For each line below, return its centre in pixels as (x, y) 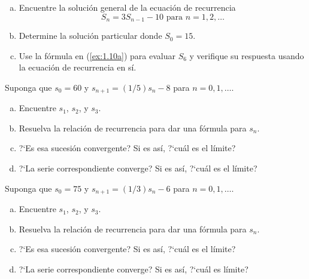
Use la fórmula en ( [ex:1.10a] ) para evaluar (97, 55)
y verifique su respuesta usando (247, 55)
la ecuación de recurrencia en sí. (78, 67)
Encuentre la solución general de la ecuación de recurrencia (127, 7)
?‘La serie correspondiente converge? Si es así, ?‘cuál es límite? (134, 269)
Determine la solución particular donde (90, 36)
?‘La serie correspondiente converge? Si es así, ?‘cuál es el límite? (138, 168)
